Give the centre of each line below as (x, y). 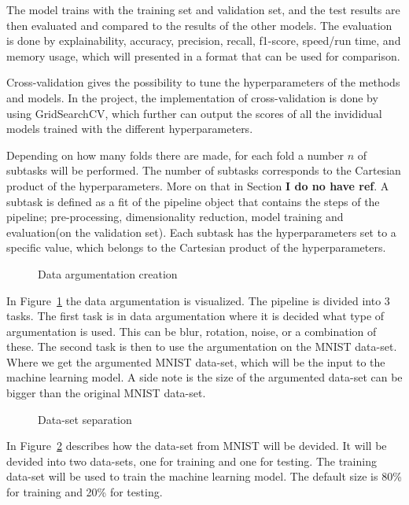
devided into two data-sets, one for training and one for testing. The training (192, 461)
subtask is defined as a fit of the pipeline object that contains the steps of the (193, 201)
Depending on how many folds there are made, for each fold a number (175, 155)
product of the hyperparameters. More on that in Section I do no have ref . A (198, 185)
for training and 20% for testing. (85, 492)
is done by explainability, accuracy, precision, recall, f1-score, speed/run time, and (204, 41)
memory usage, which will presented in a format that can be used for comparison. (203, 55)
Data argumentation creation (108, 273)
